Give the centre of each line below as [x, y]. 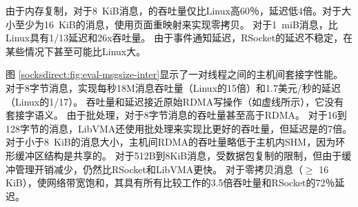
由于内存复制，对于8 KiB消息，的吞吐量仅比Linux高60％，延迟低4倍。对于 [173, 10]
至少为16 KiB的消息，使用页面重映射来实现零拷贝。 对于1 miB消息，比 [176, 24]
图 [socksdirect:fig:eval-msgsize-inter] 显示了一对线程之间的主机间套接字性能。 [175, 74]
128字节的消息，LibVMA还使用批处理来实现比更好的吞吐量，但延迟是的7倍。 [179, 128]
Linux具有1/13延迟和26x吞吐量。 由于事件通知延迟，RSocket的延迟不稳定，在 [179, 38]
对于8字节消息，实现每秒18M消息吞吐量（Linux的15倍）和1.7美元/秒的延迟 [173, 87]
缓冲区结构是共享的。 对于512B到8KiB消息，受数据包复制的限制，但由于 [178, 155]
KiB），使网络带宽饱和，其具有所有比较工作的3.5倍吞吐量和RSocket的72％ [170, 183]
